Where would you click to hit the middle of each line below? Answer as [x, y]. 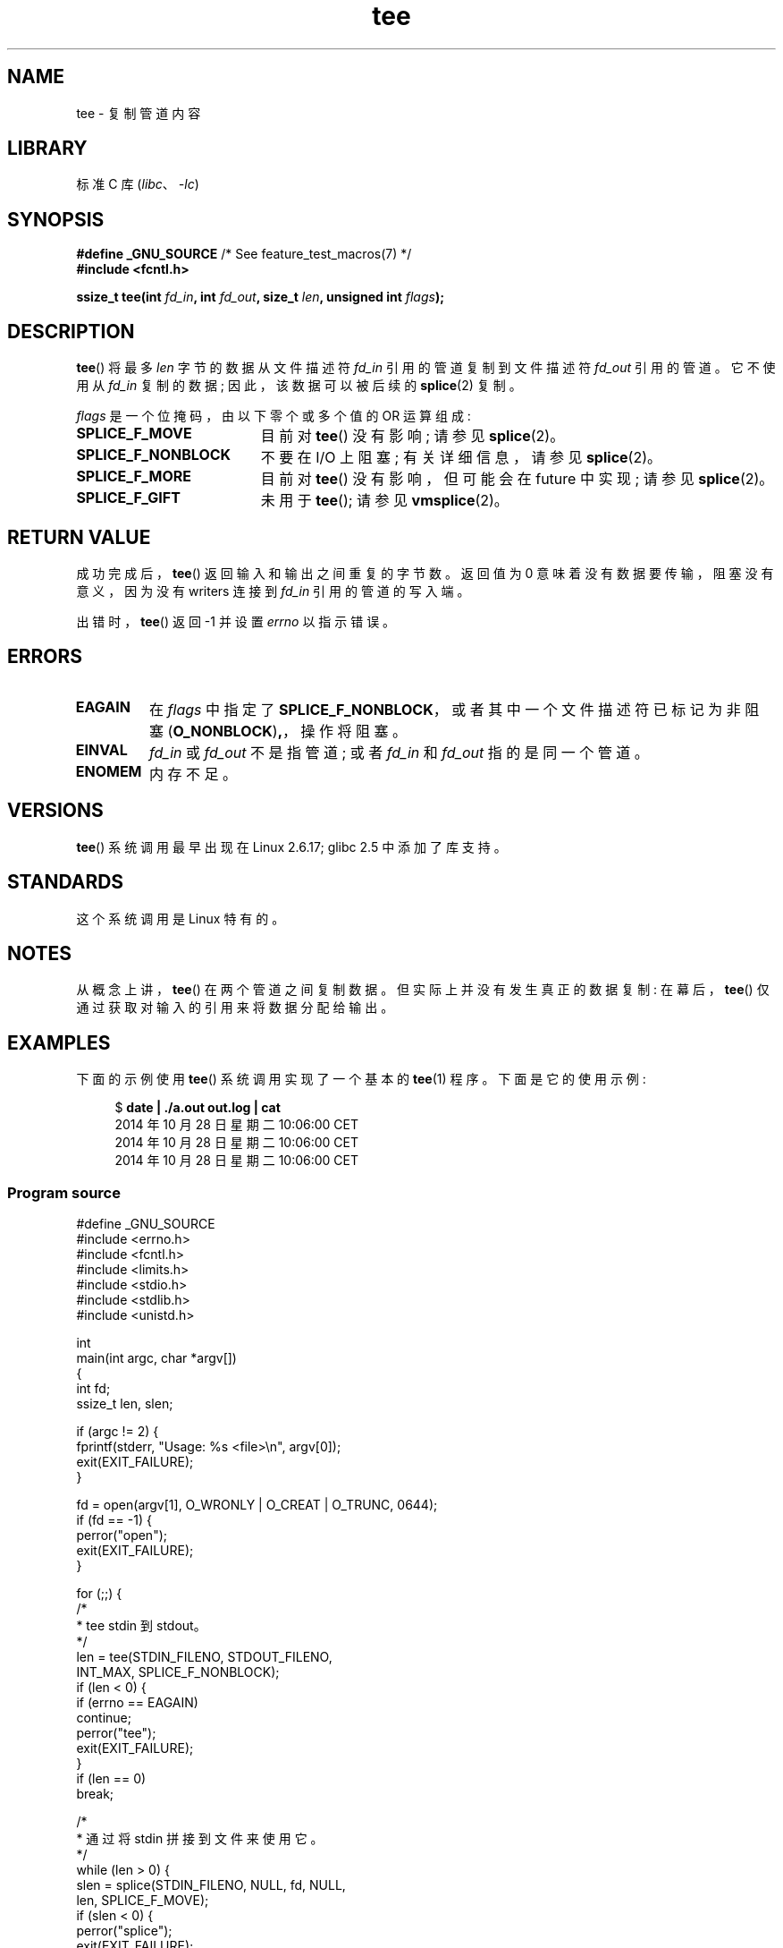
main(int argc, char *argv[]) [156, 1357]
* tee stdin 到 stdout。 [141, 1625]
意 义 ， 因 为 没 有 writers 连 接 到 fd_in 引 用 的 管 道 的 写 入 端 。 [273, 591]
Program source [64, 1192]
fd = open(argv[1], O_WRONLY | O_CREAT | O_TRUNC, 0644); [257, 1504]
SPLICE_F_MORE [134, 476]
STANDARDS [66, 882]
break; [95, 1793]
